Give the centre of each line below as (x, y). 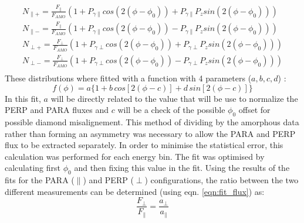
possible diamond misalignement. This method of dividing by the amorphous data (152, 121)
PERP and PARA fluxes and (57, 110)
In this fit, (23, 98)
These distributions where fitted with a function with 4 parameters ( (128, 78)
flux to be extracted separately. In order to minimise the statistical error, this (144, 145)
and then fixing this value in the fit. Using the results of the (182, 168)
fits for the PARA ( (40, 180)
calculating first (33, 168)
